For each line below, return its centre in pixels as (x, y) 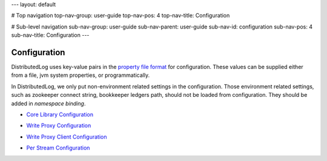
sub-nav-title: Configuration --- (50, 35)
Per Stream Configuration (58, 148)
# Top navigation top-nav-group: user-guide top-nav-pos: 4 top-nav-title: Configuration (121, 16)
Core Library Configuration (60, 114)
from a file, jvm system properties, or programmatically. (81, 75)
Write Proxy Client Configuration (67, 137)
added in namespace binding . (48, 103)
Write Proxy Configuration (59, 126)
